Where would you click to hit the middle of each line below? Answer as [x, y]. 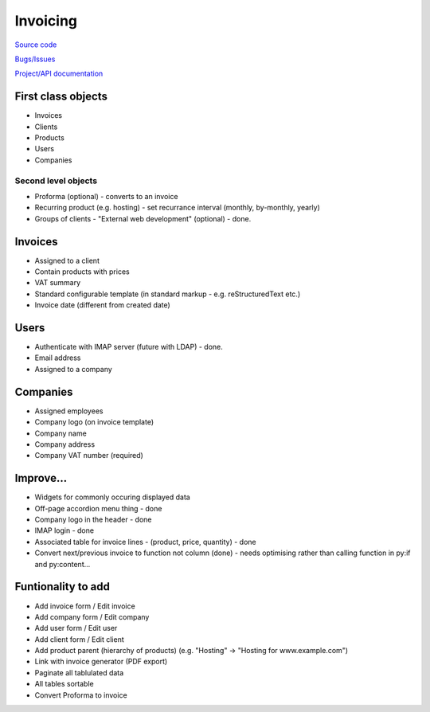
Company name [61, 433]
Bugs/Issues [35, 59]
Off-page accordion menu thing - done [98, 508]
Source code [36, 45]
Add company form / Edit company [92, 616]
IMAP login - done [64, 530]
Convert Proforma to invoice [81, 695]
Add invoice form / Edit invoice [85, 606]
